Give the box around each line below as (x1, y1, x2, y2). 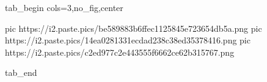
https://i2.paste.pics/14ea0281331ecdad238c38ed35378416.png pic (5, 34, 251, 47)
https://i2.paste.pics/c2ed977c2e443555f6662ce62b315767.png (5, 45, 235, 58)
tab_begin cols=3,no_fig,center (5, 1, 123, 13)
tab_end (5, 66, 37, 79)
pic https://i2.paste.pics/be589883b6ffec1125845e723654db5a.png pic (5, 21, 262, 34)
